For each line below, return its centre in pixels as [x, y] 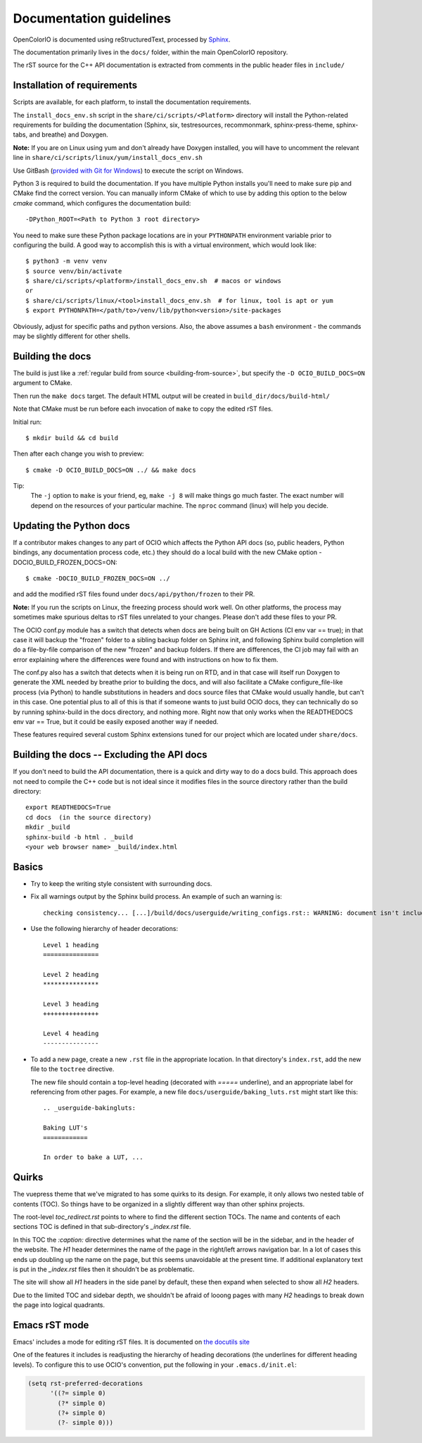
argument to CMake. [43, 383]
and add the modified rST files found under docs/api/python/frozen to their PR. [134, 594]
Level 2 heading [71, 974]
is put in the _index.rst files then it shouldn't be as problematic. [104, 1269]
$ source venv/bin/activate [74, 271]
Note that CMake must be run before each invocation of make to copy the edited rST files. [143, 409]
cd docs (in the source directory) [89, 817]
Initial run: [27, 422]
